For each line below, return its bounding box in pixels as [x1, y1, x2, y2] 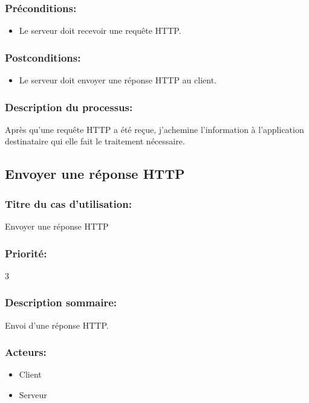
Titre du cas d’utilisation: [5, 196, 132, 211]
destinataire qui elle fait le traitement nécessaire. [5, 135, 185, 147]
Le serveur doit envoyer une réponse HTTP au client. [19, 74, 216, 86]
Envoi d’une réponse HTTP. [5, 318, 109, 331]
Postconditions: [5, 50, 81, 65]
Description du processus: [5, 99, 133, 114]
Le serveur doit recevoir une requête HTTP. [19, 24, 181, 37]
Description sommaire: [5, 295, 117, 310]
